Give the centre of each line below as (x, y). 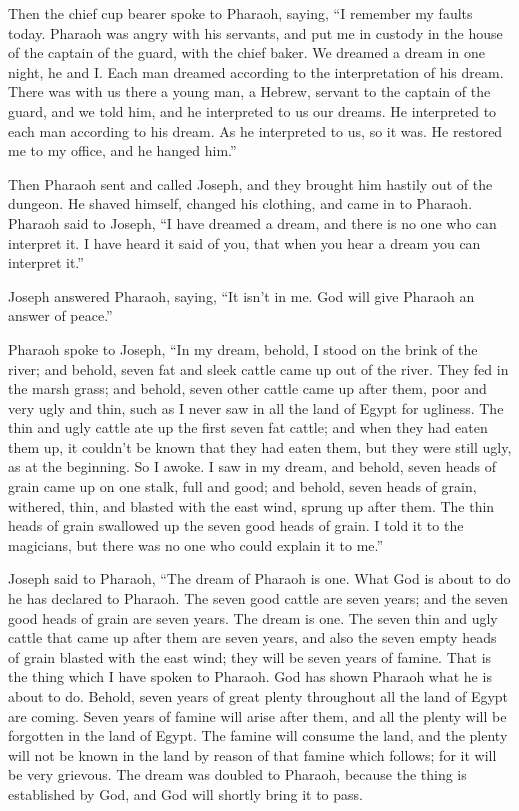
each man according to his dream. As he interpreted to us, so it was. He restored (255, 130)
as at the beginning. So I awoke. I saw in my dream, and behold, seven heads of (252, 466)
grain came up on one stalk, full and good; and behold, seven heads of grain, (242, 486)
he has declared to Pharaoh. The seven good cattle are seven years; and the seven (258, 598)
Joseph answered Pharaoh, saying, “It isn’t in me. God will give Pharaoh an (241, 295)
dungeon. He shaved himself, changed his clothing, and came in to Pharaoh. (240, 203)
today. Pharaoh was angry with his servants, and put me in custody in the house (255, 32)
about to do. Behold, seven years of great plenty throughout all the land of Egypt (258, 696)
